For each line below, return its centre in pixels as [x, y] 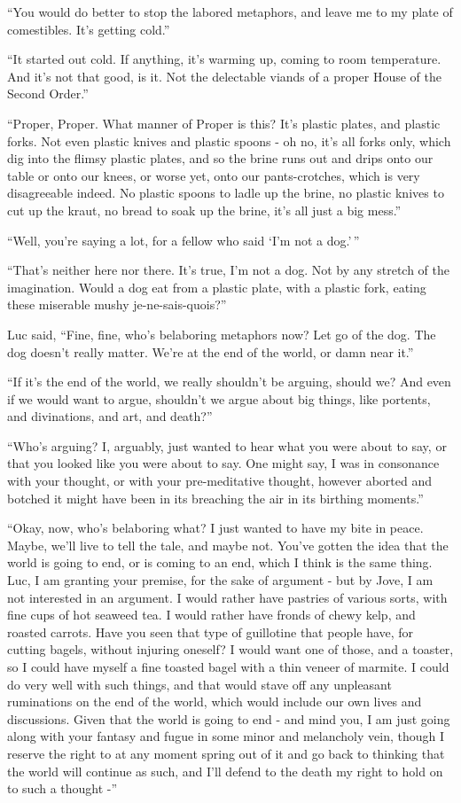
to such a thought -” [63, 788]
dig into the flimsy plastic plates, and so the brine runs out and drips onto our [220, 158]
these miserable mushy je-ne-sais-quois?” [117, 304]
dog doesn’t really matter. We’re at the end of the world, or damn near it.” [211, 351]
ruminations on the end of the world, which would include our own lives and [215, 702]
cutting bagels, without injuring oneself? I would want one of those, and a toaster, [230, 649]
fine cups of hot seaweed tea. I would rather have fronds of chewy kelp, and [211, 615]
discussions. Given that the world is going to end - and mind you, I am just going [229, 718]
